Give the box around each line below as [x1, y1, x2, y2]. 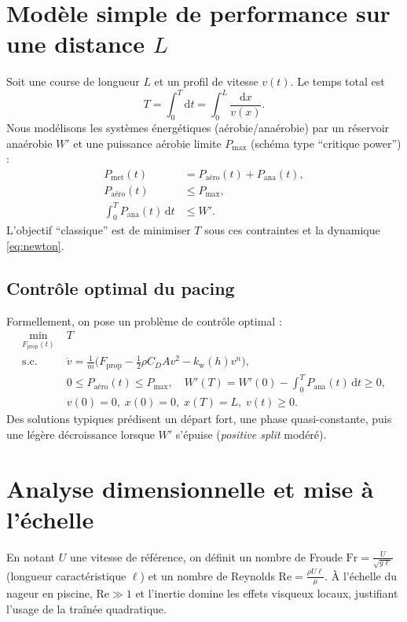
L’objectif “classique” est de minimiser [6, 222, 191, 238]
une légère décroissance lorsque [6, 425, 155, 442]
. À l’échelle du [324, 567, 397, 583]
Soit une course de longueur [6, 73, 140, 90]
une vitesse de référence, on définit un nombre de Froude [69, 548, 343, 565]
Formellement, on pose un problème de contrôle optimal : [6, 312, 282, 329]
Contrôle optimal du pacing [6, 275, 235, 300]
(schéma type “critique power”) [251, 134, 401, 151]
